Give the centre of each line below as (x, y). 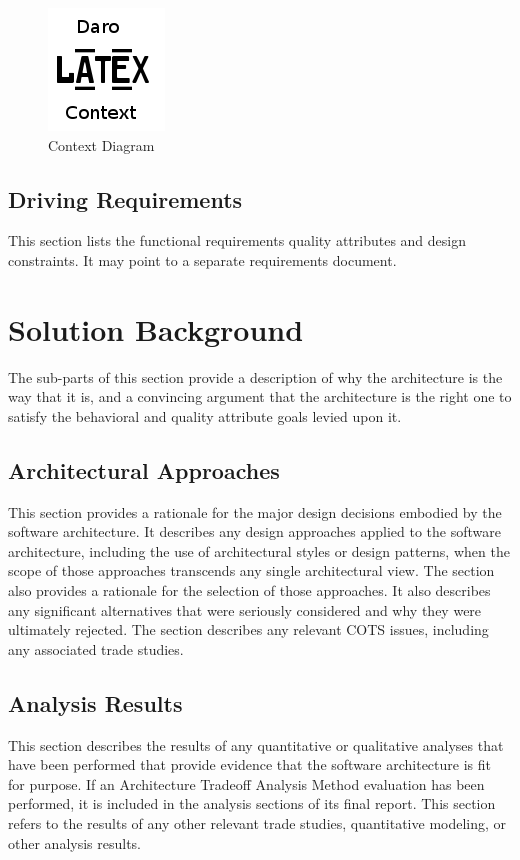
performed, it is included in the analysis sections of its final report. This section (252, 803)
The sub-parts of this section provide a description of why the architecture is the (255, 376)
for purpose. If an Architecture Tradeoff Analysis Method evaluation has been (246, 783)
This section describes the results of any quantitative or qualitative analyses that (256, 744)
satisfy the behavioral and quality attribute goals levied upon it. (205, 415)
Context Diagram (101, 144)
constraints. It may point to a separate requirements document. (202, 259)
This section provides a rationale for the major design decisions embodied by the (255, 511)
